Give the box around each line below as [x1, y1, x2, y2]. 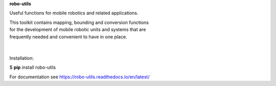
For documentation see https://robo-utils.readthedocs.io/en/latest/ [9, 74, 150, 80]
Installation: [9, 55, 34, 61]
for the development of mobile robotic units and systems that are [9, 26, 146, 33]
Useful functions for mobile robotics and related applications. [9, 10, 139, 16]
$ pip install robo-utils [9, 64, 56, 71]
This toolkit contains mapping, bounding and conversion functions [9, 19, 149, 25]
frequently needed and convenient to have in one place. [9, 34, 127, 40]
